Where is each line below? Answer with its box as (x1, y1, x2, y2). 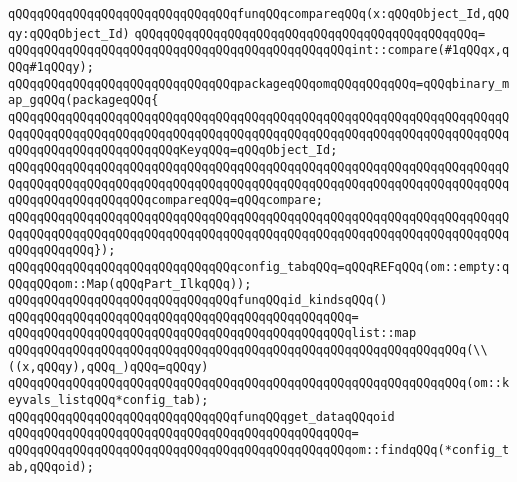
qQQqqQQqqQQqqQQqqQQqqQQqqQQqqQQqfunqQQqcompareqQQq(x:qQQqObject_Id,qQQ (8, 7, 510, 21)
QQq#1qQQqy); (8, 59, 94, 74)
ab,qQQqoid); (8, 459, 94, 474)
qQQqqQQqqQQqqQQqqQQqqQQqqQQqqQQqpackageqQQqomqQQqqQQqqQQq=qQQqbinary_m (8, 76, 510, 91)
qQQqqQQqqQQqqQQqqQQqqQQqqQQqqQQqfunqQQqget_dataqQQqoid (8, 409, 395, 424)
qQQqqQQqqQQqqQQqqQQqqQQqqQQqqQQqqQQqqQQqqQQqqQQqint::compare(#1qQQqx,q (8, 43, 510, 58)
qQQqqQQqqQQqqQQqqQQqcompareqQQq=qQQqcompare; (8, 193, 323, 208)
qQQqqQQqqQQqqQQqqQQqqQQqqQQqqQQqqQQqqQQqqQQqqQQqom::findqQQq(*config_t (8, 443, 510, 458)
